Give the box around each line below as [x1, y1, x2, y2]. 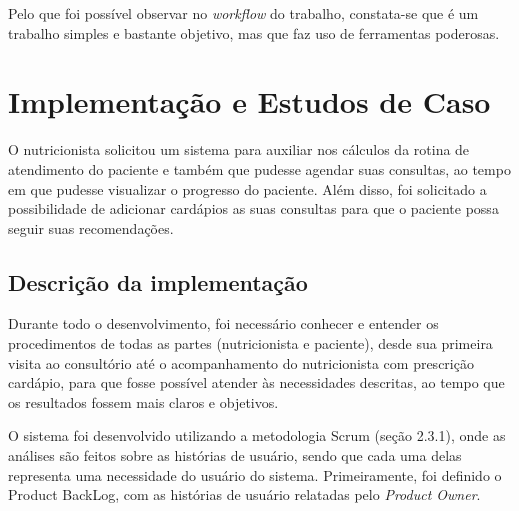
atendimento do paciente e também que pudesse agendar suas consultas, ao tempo [8, 158, 511, 179]
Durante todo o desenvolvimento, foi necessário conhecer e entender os [8, 313, 439, 334]
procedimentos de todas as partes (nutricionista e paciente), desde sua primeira [8, 333, 493, 354]
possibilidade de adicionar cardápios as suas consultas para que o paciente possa [8, 198, 499, 219]
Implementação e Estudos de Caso [8, 81, 491, 122]
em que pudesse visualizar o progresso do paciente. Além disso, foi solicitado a [8, 178, 487, 199]
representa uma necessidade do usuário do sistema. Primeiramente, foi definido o [8, 464, 502, 485]
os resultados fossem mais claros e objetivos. [8, 391, 279, 412]
